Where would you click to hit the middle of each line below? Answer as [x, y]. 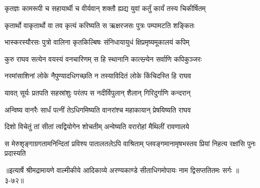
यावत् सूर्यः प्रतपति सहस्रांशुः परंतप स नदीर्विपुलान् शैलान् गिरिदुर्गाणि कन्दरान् [98, 92]
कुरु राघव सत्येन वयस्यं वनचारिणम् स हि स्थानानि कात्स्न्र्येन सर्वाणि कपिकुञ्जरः [103, 59]
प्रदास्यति [15, 153]
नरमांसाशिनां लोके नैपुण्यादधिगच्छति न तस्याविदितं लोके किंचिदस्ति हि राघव [98, 76]
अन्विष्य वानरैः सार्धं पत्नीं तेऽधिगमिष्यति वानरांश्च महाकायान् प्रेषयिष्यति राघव [98, 109]
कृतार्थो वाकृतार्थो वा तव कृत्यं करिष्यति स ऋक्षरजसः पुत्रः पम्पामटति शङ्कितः [100, 25]
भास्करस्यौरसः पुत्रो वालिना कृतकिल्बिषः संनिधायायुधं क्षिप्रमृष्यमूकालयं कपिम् [97, 42]
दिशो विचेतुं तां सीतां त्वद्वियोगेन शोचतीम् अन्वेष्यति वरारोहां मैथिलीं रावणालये [97, 126]
